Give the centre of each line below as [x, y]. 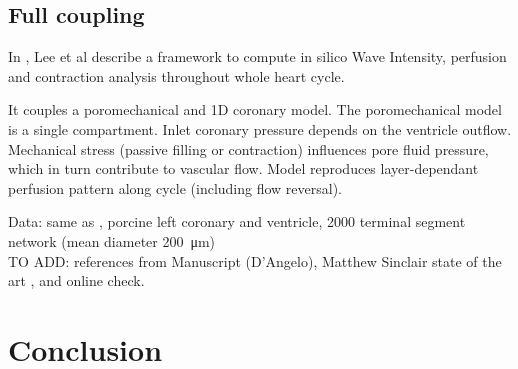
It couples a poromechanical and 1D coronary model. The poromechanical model [255, 109]
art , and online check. [76, 280]
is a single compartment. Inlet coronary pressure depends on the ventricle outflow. [260, 128]
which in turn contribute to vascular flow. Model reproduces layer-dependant [243, 168]
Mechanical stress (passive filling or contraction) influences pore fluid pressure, [248, 148]
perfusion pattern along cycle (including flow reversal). [175, 187]
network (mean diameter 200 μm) [112, 240]
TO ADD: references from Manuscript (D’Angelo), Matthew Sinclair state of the [255, 260]
